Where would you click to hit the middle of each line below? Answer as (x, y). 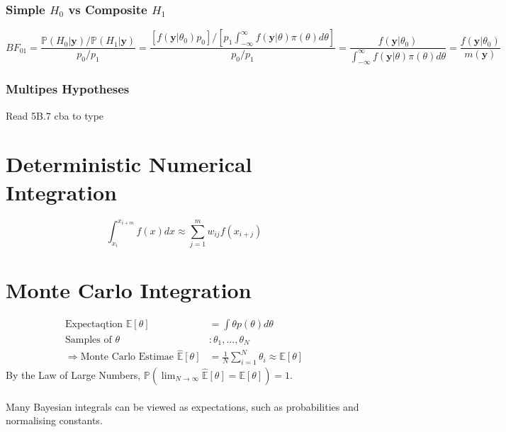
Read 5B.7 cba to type (55, 115)
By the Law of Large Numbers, (73, 375)
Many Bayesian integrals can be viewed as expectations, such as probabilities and (182, 406)
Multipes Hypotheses (68, 89)
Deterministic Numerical (129, 164)
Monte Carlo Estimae (127, 357)
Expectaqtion (94, 325)
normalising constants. (54, 420)
